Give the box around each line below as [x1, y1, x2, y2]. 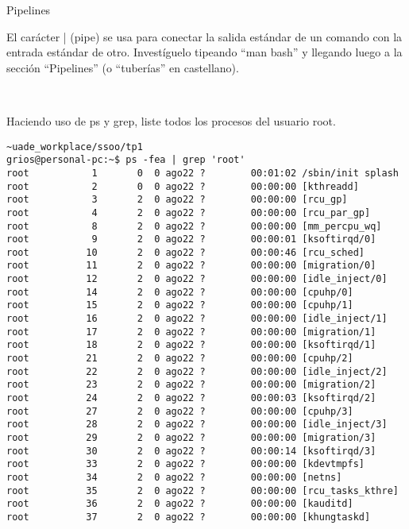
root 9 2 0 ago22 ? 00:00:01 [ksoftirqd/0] [6, 234, 376, 245]
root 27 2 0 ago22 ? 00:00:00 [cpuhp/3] [6, 405, 353, 417]
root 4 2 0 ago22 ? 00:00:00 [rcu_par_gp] [6, 207, 371, 218]
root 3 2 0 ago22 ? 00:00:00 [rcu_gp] [6, 194, 348, 206]
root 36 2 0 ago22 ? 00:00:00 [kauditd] [6, 498, 353, 510]
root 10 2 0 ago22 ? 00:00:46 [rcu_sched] [6, 246, 365, 258]
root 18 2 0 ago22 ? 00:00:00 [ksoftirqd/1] [6, 339, 376, 351]
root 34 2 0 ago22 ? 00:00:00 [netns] [6, 471, 342, 483]
